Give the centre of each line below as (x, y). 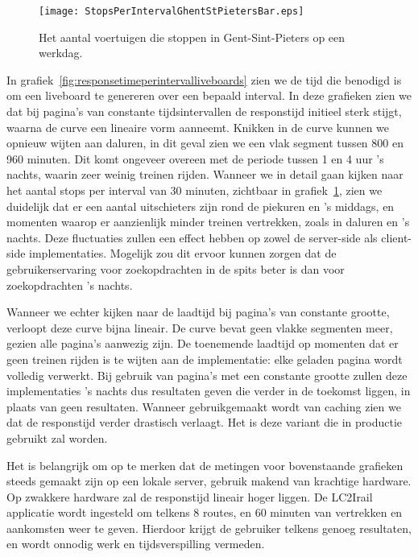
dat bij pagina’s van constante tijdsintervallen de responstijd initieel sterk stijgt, (204, 111)
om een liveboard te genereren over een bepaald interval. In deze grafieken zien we (209, 95)
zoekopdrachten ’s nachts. (70, 285)
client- (396, 237)
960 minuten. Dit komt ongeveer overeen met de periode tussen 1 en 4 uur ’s (195, 158)
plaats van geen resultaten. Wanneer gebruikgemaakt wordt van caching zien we (204, 406)
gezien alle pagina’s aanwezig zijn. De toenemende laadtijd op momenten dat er (203, 343)
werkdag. (61, 53)
